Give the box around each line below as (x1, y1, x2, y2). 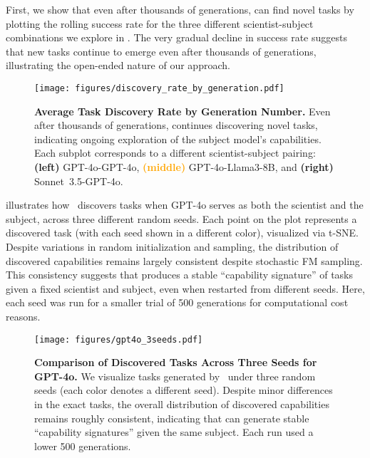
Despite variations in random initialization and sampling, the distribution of (6, 239, 339, 254)
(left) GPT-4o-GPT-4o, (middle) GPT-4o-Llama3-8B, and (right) (34, 160, 334, 174)
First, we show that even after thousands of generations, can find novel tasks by (6, 2, 354, 16)
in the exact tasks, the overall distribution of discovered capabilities (34, 396, 329, 411)
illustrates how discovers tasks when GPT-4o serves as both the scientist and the (6, 197, 364, 212)
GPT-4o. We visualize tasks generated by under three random (34, 368, 316, 383)
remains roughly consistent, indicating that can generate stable (34, 410, 309, 425)
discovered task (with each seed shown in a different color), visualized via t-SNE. (6, 225, 359, 240)
